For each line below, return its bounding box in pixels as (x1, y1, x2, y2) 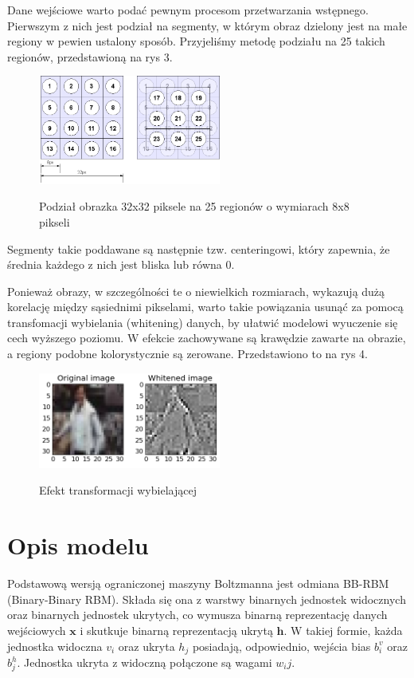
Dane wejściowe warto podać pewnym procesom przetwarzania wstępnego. (7, 2, 369, 18)
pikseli (39, 213, 70, 230)
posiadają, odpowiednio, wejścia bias (192, 637, 371, 654)
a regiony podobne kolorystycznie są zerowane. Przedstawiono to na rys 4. (7, 345, 368, 362)
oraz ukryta (118, 637, 175, 654)
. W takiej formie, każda (283, 621, 403, 638)
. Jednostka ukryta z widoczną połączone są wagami (17, 654, 272, 671)
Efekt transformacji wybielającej (39, 482, 197, 499)
